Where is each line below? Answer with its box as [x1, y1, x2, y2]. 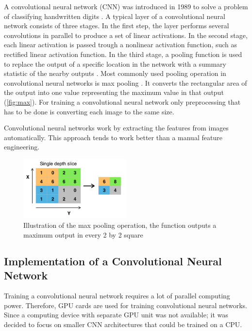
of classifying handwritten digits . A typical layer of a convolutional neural [4, 11, 225, 21]
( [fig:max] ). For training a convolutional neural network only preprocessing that [4, 96, 241, 107]
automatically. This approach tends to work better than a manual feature [4, 132, 222, 142]
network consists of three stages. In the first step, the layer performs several [4, 20, 229, 31]
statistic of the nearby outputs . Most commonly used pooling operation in [4, 68, 226, 78]
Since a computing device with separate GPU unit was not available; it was [4, 310, 228, 320]
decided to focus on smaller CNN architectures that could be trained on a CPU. [4, 319, 242, 329]
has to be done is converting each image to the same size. [4, 106, 174, 116]
